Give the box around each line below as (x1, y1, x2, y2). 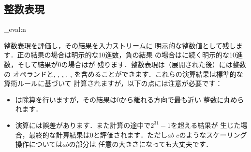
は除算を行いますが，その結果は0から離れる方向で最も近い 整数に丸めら (15, 94, 244, 104)
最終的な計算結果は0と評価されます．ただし (29, 129, 168, 139)
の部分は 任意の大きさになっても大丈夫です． (69, 139, 213, 149)
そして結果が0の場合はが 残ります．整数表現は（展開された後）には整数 (17, 59, 246, 69)
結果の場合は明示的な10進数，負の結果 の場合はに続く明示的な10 (30, 50, 236, 60)
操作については (15, 139, 63, 149)
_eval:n (4, 24, 26, 34)
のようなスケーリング (179, 129, 247, 139)
